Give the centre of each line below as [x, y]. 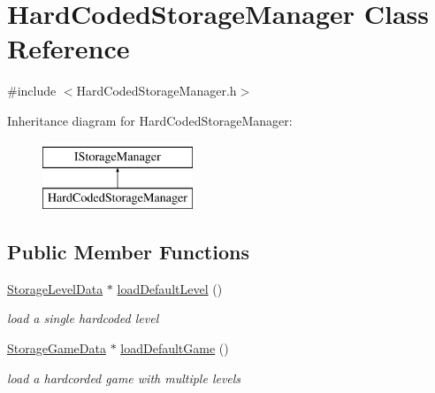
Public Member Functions [128, 252]
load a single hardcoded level [83, 318]
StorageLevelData [55, 288]
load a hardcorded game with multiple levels [124, 378]
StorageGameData [57, 348]
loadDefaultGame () [175, 348]
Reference [69, 48]
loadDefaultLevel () [170, 288]
